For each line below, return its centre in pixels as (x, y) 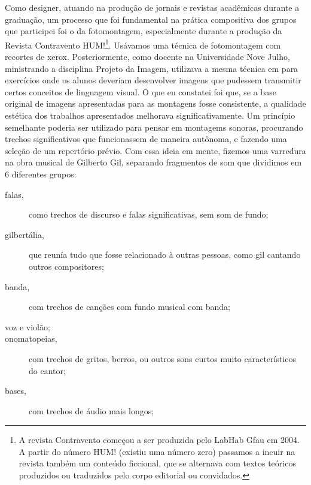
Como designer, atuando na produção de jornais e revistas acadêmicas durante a (152, 7)
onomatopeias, (31, 338)
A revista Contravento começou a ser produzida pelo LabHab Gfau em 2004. (159, 440)
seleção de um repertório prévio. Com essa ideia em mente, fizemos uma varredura (155, 150)
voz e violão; (28, 326)
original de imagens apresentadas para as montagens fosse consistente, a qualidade (155, 103)
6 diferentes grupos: (41, 174)
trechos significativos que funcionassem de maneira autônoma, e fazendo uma (146, 139)
